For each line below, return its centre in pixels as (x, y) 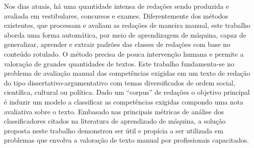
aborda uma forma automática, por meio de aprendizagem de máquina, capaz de (125, 34)
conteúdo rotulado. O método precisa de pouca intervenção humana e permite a (124, 53)
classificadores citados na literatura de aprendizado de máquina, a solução (115, 121)
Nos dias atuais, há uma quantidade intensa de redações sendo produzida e (116, 6)
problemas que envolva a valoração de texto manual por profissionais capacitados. (127, 140)
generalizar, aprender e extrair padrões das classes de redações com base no (117, 44)
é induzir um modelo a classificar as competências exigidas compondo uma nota (124, 101)
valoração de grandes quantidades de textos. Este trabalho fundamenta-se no (119, 63)
